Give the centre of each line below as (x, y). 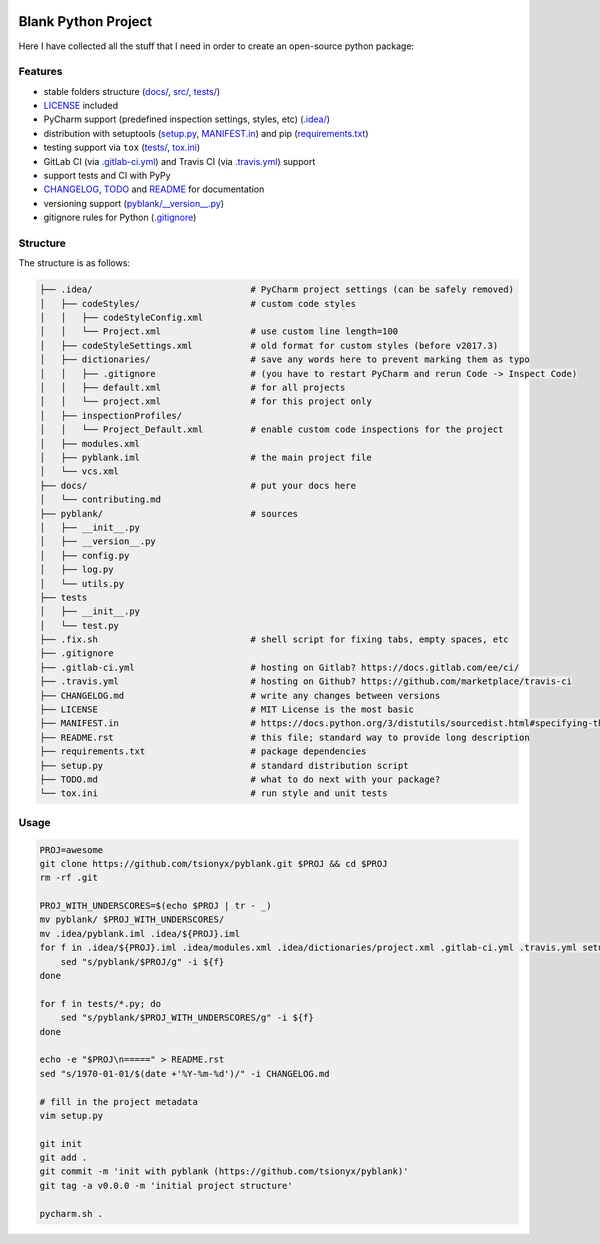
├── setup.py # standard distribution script (224, 765)
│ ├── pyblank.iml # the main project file (205, 457)
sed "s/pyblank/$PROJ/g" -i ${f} (142, 961)
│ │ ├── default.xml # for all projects (192, 388)
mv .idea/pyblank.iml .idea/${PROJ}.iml (139, 933)
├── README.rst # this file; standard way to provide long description (284, 737)
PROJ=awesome (71, 849)
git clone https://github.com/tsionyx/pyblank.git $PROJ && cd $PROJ (213, 863)
